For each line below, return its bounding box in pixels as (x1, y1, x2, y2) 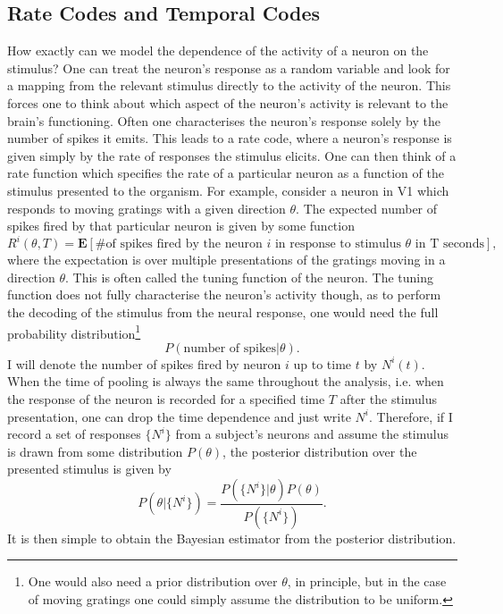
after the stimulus (340, 390, 437, 408)
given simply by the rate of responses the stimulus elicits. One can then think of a (7, 146, 457, 164)
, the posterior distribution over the (222, 442, 417, 460)
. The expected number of (296, 198, 438, 217)
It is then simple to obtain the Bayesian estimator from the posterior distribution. (7, 528, 457, 547)
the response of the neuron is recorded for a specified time (7, 390, 325, 408)
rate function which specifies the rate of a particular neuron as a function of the (7, 164, 444, 182)
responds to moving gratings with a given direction (7, 198, 286, 217)
